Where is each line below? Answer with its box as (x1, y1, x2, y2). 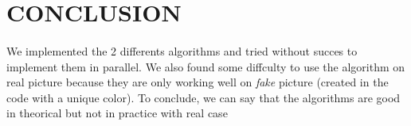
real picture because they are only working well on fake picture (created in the (6, 74, 389, 90)
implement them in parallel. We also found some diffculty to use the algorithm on (6, 58, 405, 74)
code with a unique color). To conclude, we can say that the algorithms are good (6, 89, 401, 105)
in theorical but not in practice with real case (6, 105, 228, 121)
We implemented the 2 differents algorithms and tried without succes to (6, 42, 358, 59)
